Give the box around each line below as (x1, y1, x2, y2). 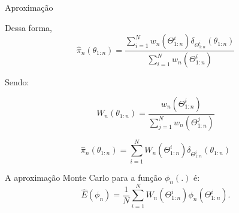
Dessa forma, (5, 21, 52, 33)
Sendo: (5, 76, 29, 88)
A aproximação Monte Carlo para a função (5, 171, 162, 183)
